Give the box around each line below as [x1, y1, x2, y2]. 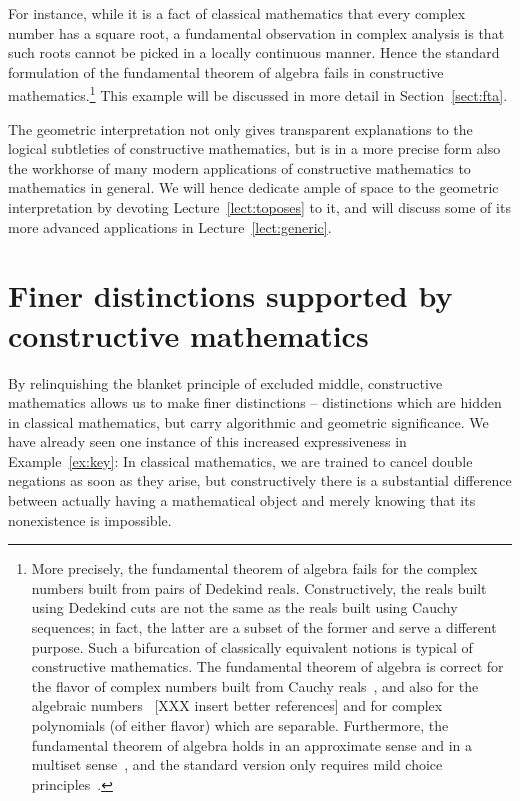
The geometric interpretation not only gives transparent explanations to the [8, 118, 473, 139]
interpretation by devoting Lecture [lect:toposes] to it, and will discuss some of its [8, 197, 511, 217]
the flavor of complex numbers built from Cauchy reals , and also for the [31, 675, 479, 696]
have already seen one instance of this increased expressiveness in [8, 431, 407, 452]
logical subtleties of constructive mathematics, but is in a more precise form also [8, 138, 501, 159]
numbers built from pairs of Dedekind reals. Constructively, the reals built [31, 577, 487, 598]
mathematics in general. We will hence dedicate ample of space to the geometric [8, 177, 499, 198]
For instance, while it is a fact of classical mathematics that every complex [8, 3, 466, 23]
